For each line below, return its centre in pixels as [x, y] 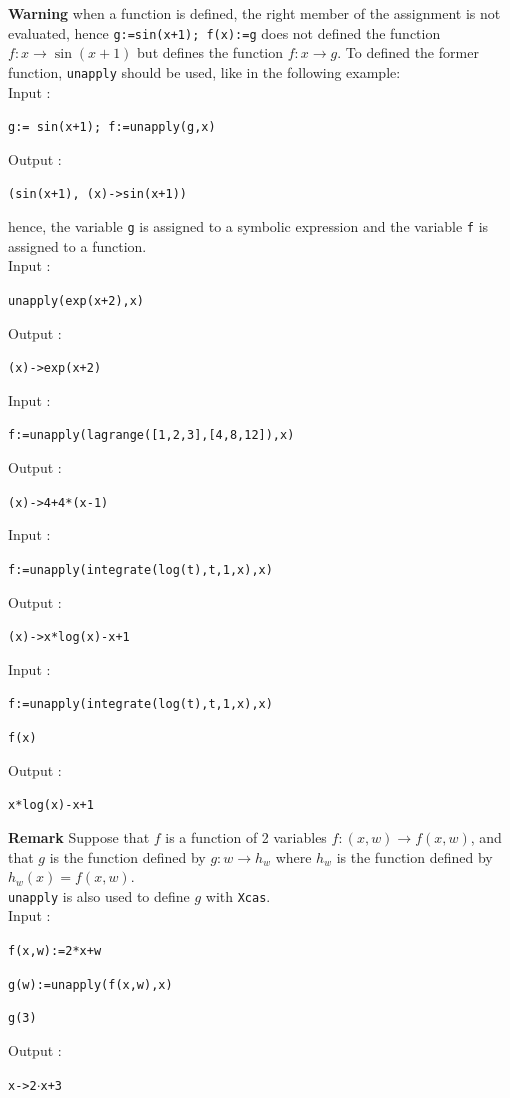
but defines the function [210, 52]
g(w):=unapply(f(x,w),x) [90, 984]
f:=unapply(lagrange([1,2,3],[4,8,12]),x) [151, 435]
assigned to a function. [77, 245]
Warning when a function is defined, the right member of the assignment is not [254, 13]
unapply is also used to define [99, 895]
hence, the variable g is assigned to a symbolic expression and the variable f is [248, 226]
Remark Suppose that [79, 836]
